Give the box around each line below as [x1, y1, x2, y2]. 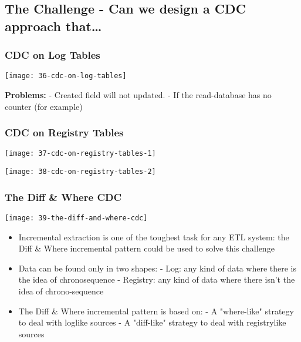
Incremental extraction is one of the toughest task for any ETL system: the [18, 230, 289, 243]
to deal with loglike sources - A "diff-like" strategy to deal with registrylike [18, 316, 286, 328]
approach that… [5, 16, 102, 35]
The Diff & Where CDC [5, 189, 121, 204]
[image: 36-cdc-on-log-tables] [5, 72, 127, 81]
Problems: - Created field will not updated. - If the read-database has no [5, 89, 272, 101]
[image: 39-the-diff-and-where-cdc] [5, 213, 148, 222]
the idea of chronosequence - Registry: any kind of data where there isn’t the [18, 273, 295, 286]
